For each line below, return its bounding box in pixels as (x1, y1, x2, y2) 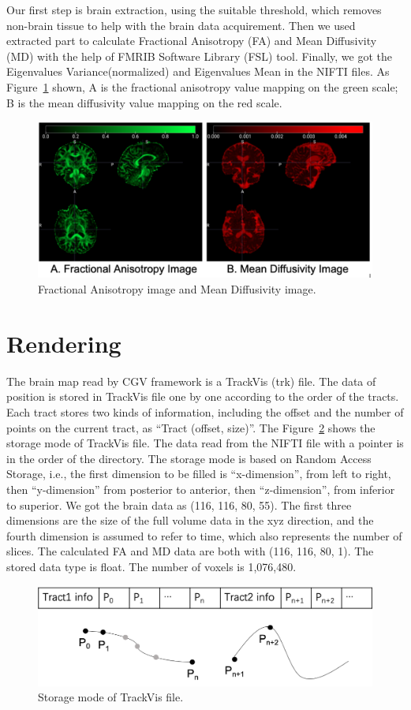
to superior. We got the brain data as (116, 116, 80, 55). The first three (6, 496, 352, 513)
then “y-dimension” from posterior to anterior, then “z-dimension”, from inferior (6, 480, 395, 497)
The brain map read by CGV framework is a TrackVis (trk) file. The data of (6, 372, 376, 389)
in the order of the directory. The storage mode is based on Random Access (6, 450, 372, 466)
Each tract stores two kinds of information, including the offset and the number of (6, 403, 404, 420)
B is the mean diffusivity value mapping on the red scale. (6, 94, 282, 110)
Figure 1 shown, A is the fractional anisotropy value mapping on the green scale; (6, 78, 398, 95)
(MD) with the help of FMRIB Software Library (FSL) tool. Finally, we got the (6, 47, 392, 64)
